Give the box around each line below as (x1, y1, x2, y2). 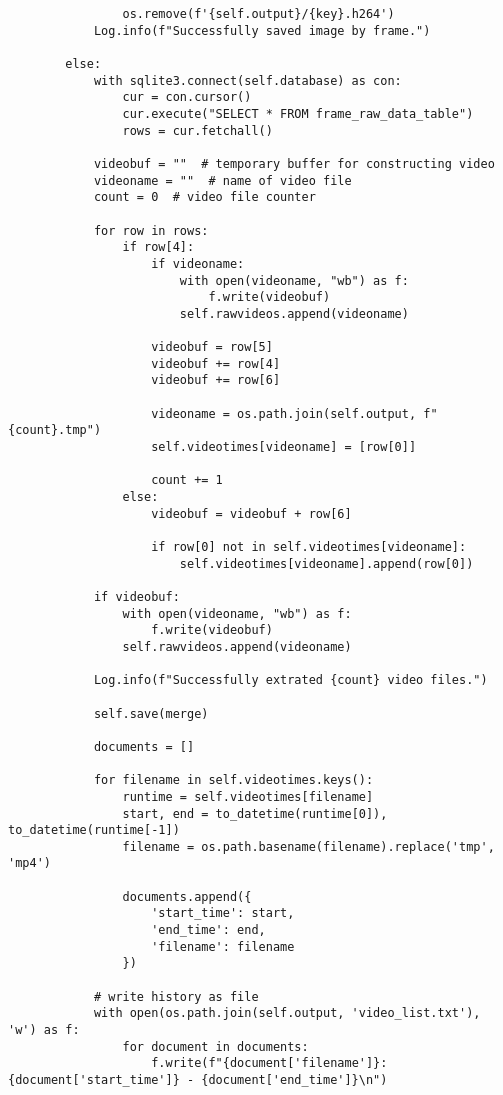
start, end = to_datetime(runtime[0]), (122, 806, 388, 821)
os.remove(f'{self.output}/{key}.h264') (122, 7, 395, 21)
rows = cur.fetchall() (122, 123, 273, 138)
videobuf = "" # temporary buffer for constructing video (93, 156, 495, 171)
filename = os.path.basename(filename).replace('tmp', (122, 839, 495, 854)
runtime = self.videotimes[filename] (122, 789, 374, 804)
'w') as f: (8, 1023, 80, 1038)
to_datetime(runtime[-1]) (8, 823, 180, 838)
